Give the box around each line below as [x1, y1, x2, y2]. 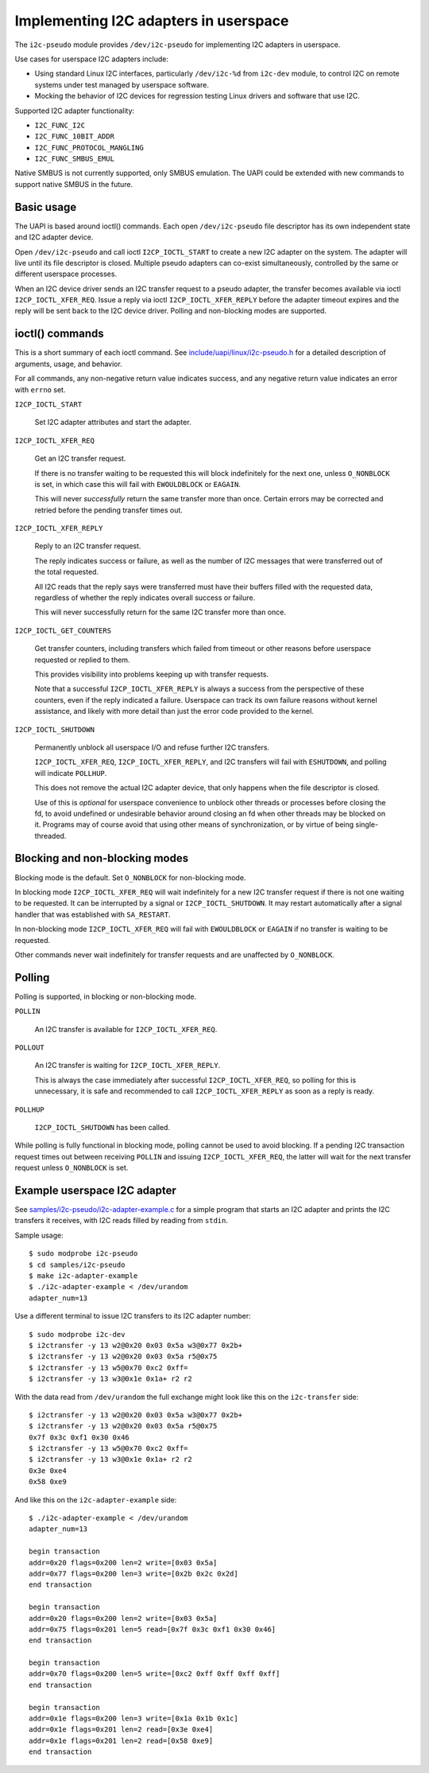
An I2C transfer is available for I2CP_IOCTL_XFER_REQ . [34, 1024, 218, 1034]
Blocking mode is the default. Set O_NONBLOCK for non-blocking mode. [14, 872, 246, 883]
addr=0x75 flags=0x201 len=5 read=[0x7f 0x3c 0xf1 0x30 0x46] [29, 1624, 276, 1634]
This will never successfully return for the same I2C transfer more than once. [34, 607, 286, 617]
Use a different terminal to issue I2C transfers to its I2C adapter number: [14, 1311, 252, 1321]
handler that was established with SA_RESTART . [14, 910, 171, 919]
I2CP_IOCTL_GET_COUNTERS [14, 625, 111, 635]
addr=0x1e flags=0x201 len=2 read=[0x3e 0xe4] [29, 1725, 214, 1734]
